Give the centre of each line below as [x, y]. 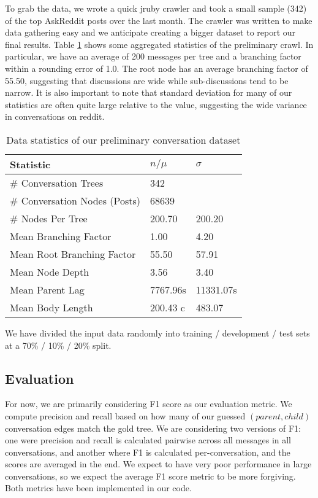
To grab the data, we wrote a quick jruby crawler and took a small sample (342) [156, 8]
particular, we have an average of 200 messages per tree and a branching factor [153, 56]
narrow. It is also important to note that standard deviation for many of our [149, 92]
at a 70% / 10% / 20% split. [58, 345]
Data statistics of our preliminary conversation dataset [123, 139]
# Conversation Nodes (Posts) [75, 200]
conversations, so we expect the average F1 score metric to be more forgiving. [150, 476]
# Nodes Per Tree [49, 218]
